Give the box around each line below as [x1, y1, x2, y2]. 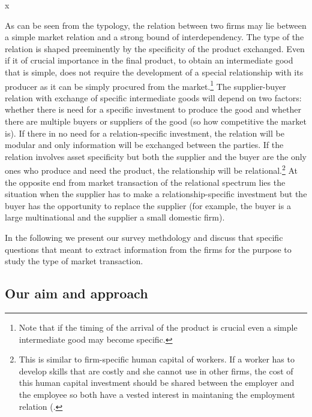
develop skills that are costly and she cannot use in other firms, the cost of [19, 364, 293, 377]
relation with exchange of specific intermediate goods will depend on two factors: [5, 91, 302, 104]
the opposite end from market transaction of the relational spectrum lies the [5, 176, 286, 188]
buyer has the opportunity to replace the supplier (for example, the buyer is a [5, 199, 291, 211]
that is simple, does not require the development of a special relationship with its [5, 65, 304, 78]
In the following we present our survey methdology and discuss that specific [5, 231, 283, 243]
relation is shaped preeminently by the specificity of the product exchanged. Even [5, 42, 305, 55]
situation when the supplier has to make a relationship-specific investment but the [5, 188, 307, 200]
